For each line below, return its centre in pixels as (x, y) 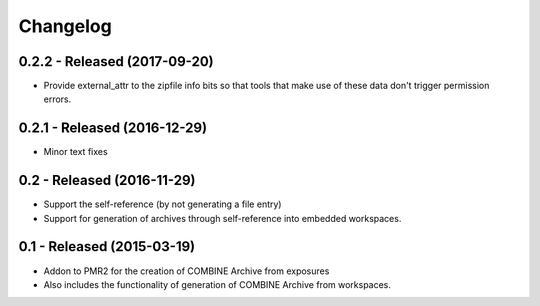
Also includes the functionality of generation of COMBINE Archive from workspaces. (217, 284)
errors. (57, 99)
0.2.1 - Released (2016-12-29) (113, 128)
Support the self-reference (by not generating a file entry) (162, 204)
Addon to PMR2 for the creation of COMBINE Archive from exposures (186, 271)
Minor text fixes (76, 152)
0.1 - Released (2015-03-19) (107, 246)
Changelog (65, 26)
